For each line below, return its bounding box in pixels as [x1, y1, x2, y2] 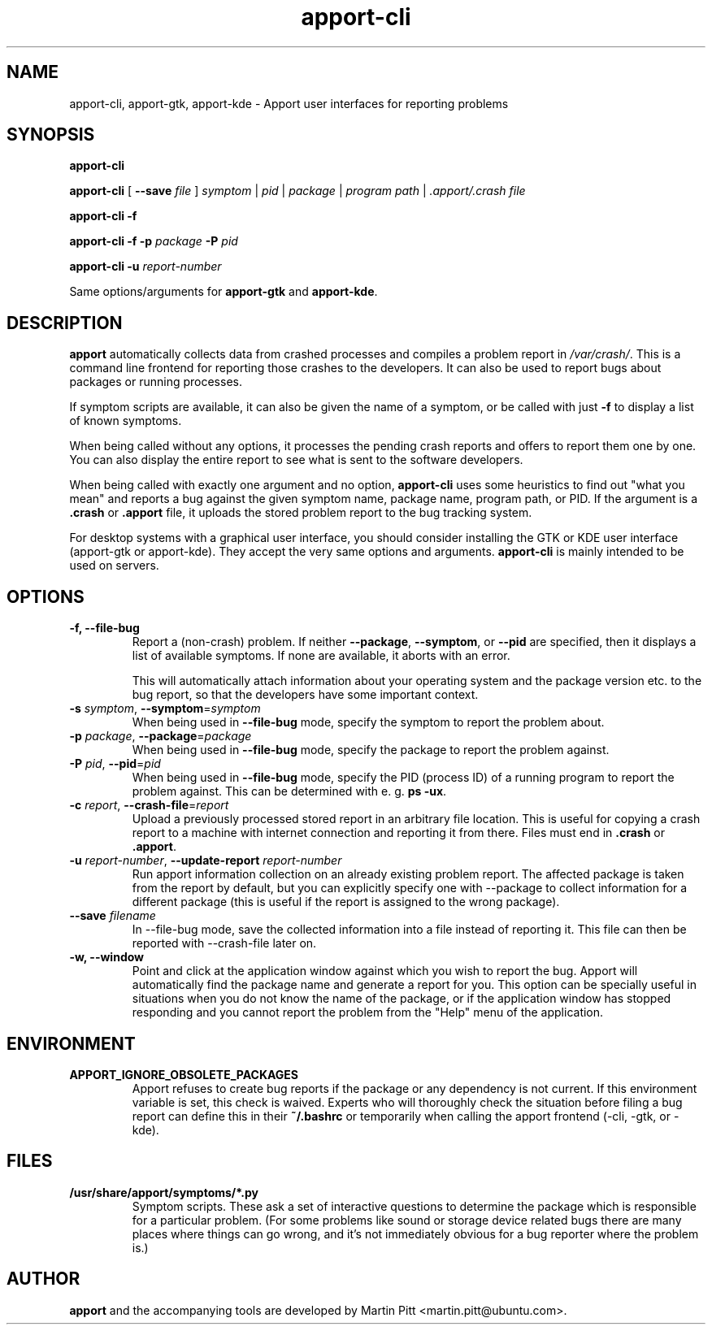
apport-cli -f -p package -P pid [69, 234, 238, 249]
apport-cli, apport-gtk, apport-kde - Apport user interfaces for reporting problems [69, 96, 509, 111]
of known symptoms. [69, 414, 182, 428]
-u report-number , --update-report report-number [69, 853, 342, 868]
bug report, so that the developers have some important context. [132, 687, 479, 702]
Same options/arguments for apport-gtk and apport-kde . [69, 284, 378, 299]
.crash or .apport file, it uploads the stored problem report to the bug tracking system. [69, 505, 532, 520]
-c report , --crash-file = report [69, 798, 229, 813]
